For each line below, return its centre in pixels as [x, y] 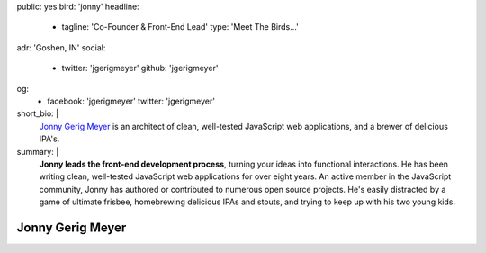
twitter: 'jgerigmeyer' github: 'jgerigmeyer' [140, 68]
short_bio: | [37, 113]
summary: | [38, 151]
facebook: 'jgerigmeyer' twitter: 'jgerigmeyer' [131, 101]
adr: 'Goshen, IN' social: [61, 47]
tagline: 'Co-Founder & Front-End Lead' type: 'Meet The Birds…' [180, 27]
